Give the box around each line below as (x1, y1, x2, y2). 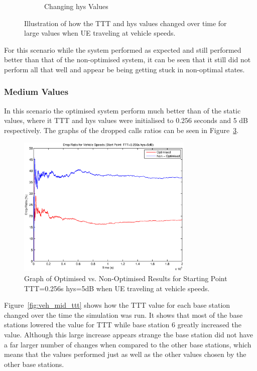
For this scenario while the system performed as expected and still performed (4, 44, 241, 55)
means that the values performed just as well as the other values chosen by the (4, 349, 246, 359)
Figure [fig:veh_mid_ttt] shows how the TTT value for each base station (4, 300, 230, 310)
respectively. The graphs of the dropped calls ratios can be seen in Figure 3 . (4, 125, 239, 135)
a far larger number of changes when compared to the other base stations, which (4, 339, 251, 349)
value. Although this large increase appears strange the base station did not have (4, 329, 253, 339)
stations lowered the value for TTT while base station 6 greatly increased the (4, 319, 241, 330)
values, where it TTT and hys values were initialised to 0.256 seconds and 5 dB (4, 115, 248, 126)
